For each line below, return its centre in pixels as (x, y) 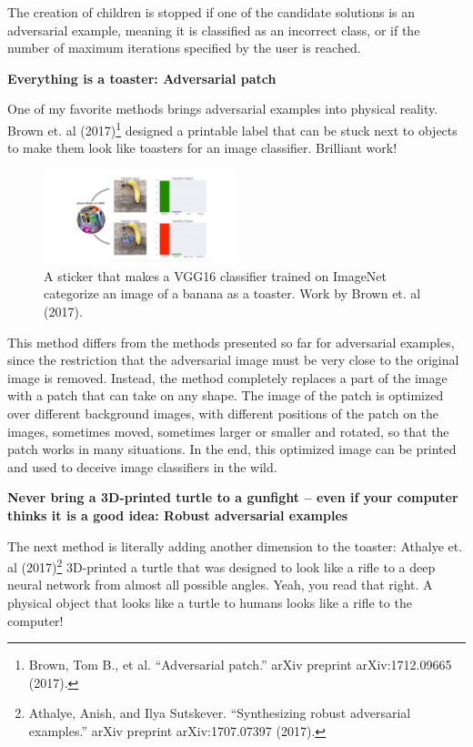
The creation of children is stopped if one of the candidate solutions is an (211, 12)
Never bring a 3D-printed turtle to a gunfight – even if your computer (233, 497)
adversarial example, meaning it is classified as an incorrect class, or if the (214, 30)
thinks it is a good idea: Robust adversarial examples (178, 515)
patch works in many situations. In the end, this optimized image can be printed (232, 449)
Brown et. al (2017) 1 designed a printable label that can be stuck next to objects (232, 128)
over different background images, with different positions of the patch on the (223, 413)
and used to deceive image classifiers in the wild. (142, 466)
